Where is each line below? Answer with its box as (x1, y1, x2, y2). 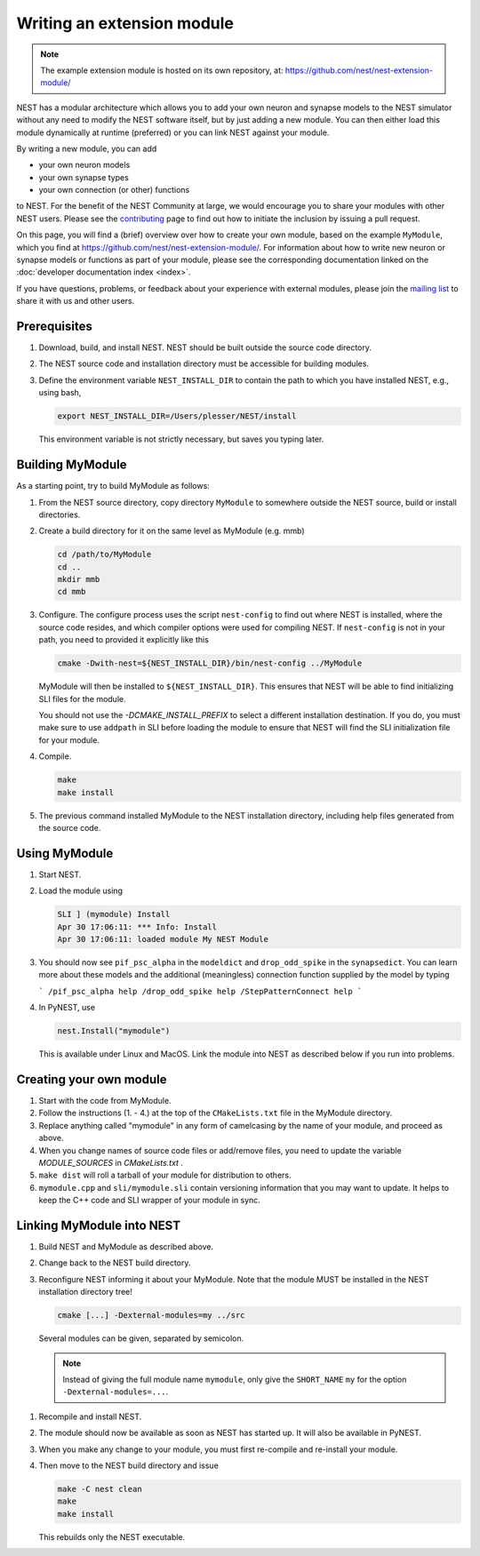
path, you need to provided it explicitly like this (38, 634, 209, 645)
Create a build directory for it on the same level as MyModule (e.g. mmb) (38, 525, 305, 537)
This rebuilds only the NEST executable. (38, 1531, 186, 1542)
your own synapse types (38, 172, 129, 182)
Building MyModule (16, 458, 128, 473)
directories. (38, 509, 81, 520)
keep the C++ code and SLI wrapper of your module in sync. (38, 1195, 261, 1206)
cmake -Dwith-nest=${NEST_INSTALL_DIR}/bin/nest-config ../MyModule (57, 658, 363, 668)
